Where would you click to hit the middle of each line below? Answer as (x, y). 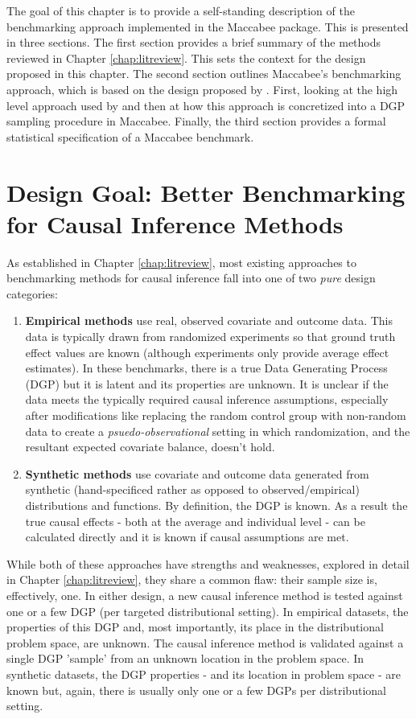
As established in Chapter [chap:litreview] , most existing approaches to (181, 262)
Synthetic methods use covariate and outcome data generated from (197, 473)
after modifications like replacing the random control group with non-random (216, 415)
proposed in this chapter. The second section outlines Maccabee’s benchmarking (204, 74)
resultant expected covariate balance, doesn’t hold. (150, 447)
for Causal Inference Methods (175, 223)
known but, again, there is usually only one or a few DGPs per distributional (196, 690)
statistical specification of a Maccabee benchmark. (130, 136)
